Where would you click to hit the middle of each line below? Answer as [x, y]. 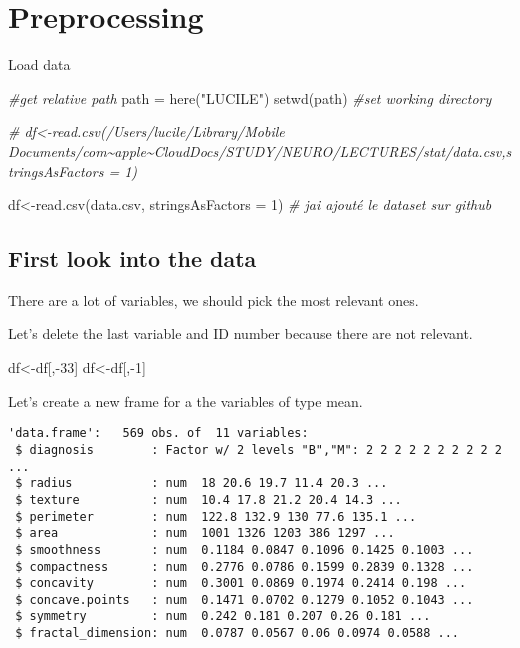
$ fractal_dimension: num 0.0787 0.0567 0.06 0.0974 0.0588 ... [237, 633]
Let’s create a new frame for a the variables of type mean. [185, 400]
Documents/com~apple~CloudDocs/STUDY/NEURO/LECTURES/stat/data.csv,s [260, 150]
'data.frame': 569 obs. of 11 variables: [158, 433]
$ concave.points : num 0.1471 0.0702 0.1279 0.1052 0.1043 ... [244, 599]
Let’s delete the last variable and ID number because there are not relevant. [240, 333]
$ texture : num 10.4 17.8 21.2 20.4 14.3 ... [208, 499]
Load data [39, 64]
